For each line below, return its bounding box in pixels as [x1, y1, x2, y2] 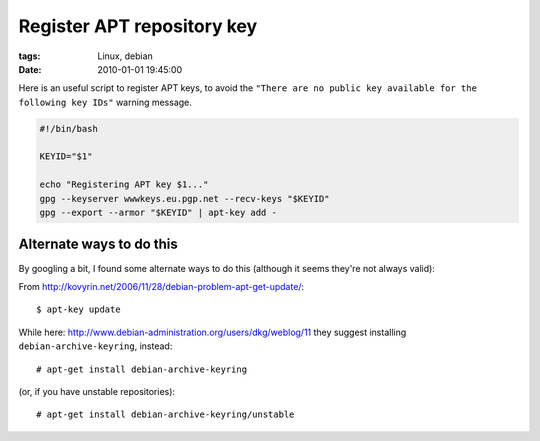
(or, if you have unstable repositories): [18, 385, 175, 397]
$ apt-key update [36, 304, 121, 315]
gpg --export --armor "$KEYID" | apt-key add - [39, 207, 277, 219]
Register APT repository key [18, 15, 258, 37]
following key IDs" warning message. [18, 96, 192, 108]
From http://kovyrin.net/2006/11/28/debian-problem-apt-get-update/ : [18, 280, 305, 292]
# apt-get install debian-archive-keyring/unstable [36, 409, 295, 420]
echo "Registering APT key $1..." [39, 179, 209, 190]
